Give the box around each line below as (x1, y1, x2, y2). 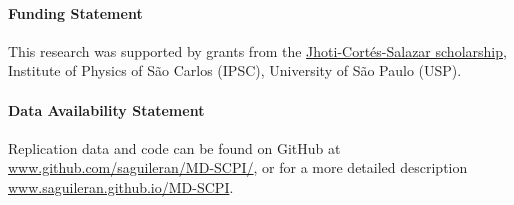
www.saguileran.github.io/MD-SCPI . (8, 176, 234, 197)
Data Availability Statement (8, 99, 205, 120)
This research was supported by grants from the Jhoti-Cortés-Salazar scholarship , (8, 40, 507, 61)
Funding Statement (8, 2, 143, 23)
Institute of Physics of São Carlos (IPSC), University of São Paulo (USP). (8, 60, 462, 81)
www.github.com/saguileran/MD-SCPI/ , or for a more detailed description (8, 157, 468, 178)
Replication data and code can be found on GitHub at (8, 137, 341, 158)
